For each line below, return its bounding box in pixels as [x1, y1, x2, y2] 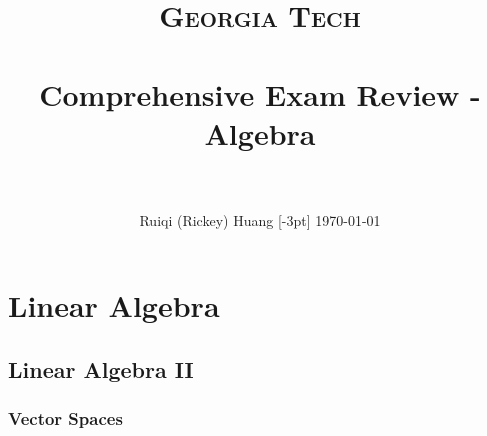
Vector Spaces [8, 406, 123, 431]
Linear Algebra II [8, 354, 194, 385]
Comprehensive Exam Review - [39, 73, 481, 114]
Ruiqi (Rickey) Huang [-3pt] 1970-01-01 [139, 209, 381, 230]
